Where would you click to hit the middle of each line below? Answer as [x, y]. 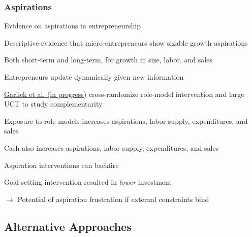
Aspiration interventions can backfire [61, 165]
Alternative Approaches [68, 226]
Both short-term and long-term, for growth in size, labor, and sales [108, 60]
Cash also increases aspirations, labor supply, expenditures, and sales [112, 147]
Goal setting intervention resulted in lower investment [88, 182]
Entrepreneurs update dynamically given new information [94, 77]
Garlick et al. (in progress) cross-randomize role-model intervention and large [124, 94]
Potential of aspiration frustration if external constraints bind [113, 199]
